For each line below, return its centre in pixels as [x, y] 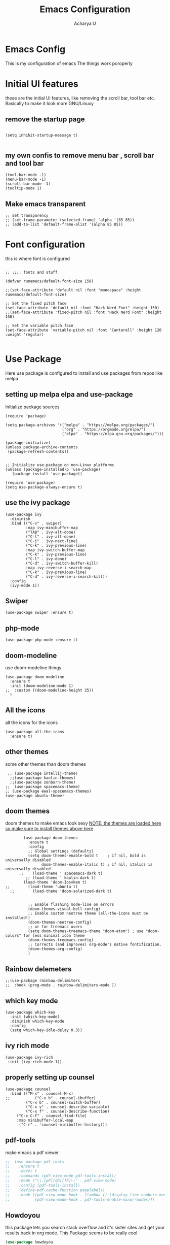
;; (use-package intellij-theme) [43, 773]
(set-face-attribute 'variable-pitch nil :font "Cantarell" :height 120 [83, 330]
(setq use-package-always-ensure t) [44, 487]
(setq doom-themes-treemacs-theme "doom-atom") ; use [86, 931]
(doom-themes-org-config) [55, 949]
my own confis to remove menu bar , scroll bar [80, 155]
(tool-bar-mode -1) [26, 175]
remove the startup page [45, 120]
